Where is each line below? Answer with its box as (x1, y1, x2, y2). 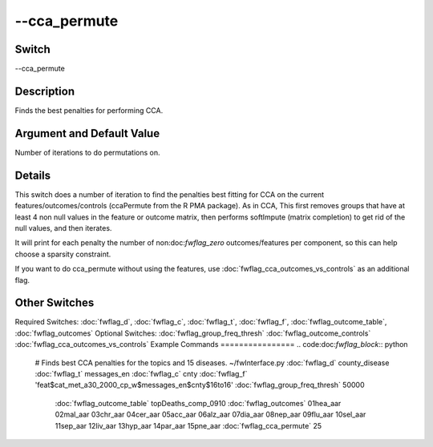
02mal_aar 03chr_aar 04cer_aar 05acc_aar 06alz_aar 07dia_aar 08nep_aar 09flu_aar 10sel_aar (55, 409, 366, 420)
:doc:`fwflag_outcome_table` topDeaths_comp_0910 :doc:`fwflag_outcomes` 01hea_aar (55, 398, 342, 408)
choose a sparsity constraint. (14, 249, 111, 259)
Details (14, 168, 51, 182)
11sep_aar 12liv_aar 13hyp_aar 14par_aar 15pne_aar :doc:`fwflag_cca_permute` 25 (55, 421, 322, 430)
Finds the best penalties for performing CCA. (14, 105, 164, 115)
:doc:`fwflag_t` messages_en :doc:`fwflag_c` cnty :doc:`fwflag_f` (34, 368, 248, 378)
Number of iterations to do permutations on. (14, 147, 160, 157)
